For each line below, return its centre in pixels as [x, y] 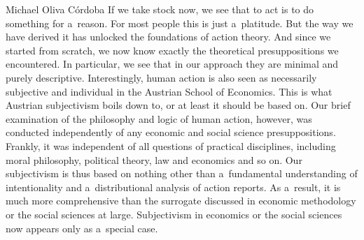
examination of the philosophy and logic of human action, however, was [159, 118]
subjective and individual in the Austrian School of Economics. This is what [169, 91]
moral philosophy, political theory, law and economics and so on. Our [154, 159]
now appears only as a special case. [82, 228]
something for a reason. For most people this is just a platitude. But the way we [180, 23]
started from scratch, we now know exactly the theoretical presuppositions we [172, 50]
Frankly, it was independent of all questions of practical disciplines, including [171, 145]
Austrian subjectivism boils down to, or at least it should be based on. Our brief [178, 105]
